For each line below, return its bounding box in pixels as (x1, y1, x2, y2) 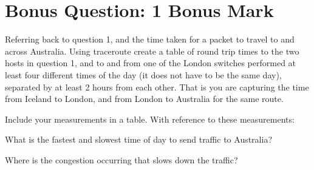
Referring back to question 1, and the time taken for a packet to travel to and (5, 33, 295, 46)
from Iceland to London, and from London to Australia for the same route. (5, 92, 284, 105)
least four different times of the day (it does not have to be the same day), (5, 68, 282, 81)
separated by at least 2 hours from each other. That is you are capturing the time (5, 80, 309, 93)
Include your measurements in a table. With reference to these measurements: (5, 112, 295, 125)
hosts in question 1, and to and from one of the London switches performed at (5, 56, 296, 69)
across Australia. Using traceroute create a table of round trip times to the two (5, 44, 299, 57)
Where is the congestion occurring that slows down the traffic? (5, 153, 238, 166)
